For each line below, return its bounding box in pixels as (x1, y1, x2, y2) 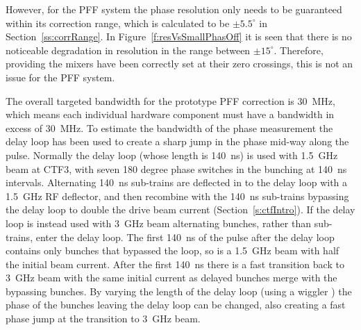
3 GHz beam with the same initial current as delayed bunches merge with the (6, 270, 337, 285)
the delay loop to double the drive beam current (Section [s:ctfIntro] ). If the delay (6, 202, 355, 217)
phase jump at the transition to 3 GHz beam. (6, 311, 201, 326)
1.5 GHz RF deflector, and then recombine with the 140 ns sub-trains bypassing (6, 188, 349, 203)
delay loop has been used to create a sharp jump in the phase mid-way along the (6, 134, 349, 149)
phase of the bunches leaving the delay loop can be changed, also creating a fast (6, 297, 346, 312)
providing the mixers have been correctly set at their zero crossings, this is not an (6, 56, 353, 71)
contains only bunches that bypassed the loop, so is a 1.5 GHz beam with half (6, 243, 339, 258)
